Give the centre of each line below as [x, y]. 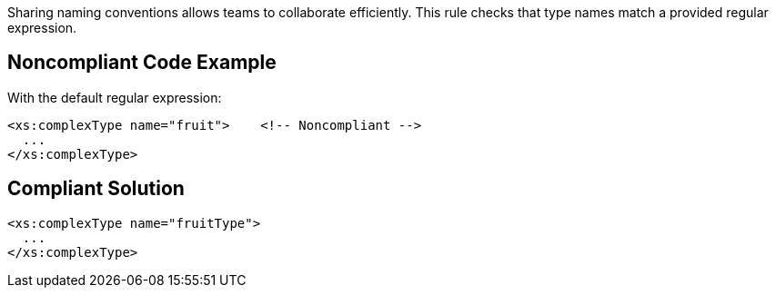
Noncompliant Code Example [142, 63]
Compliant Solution [96, 189]
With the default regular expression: [115, 97]
